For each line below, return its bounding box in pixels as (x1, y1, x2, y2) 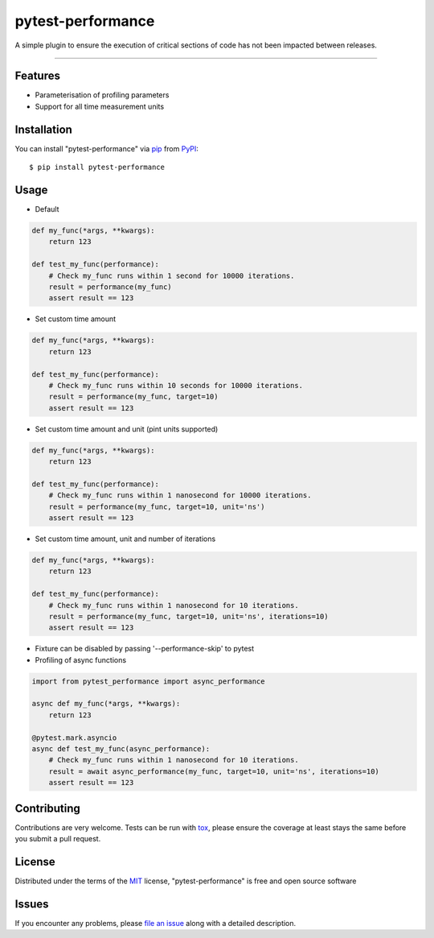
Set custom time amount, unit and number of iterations (35, 534, 216, 543)
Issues (14, 897, 49, 911)
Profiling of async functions (35, 655, 127, 664)
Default (35, 205, 59, 214)
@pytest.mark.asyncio (31, 733, 117, 742)
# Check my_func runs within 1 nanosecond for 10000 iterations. (48, 491, 312, 500)
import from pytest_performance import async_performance (31, 676, 265, 686)
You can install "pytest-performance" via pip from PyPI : (14, 143, 199, 153)
